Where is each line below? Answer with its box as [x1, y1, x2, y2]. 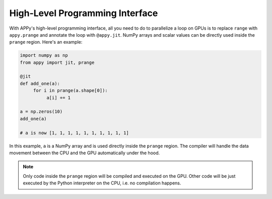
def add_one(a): [20, 80, 60, 86]
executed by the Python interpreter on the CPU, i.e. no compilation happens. [23, 180, 181, 186]
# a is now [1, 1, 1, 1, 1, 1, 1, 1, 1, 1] [20, 130, 129, 136]
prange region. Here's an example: [9, 39, 83, 45]
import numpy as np [20, 53, 68, 58]
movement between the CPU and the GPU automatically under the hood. [9, 150, 160, 156]
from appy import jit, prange [20, 59, 95, 65]
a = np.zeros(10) [20, 109, 63, 115]
